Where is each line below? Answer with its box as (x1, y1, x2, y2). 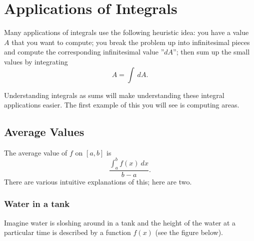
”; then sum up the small (173, 46, 250, 57)
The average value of (4, 147, 67, 157)
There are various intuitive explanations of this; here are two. (4, 176, 192, 186)
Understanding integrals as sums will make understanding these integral (4, 89, 224, 100)
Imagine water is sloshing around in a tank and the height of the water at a (4, 217, 236, 227)
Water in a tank (4, 197, 70, 210)
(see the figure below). (155, 227, 223, 237)
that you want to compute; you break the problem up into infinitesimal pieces (11, 36, 250, 47)
